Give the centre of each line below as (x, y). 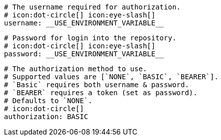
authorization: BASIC (46, 117)
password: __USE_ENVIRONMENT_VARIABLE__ (84, 54)
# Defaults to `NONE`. (48, 101)
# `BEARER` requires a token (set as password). (101, 93)
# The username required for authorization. (93, 7)
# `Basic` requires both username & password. (97, 85)
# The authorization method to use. (76, 69)
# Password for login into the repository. (90, 38)
